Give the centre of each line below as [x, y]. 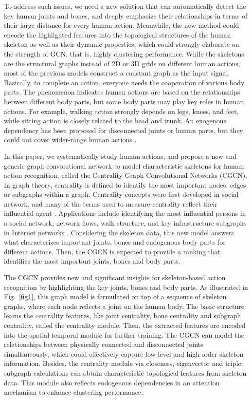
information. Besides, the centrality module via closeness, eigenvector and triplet [124, 363]
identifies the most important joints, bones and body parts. [92, 261]
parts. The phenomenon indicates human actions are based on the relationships [122, 92]
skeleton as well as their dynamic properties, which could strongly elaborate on [122, 44]
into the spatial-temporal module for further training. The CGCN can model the [124, 334]
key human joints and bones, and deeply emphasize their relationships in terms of [126, 15]
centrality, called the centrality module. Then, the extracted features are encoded [125, 325]
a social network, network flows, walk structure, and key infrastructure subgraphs [125, 223]
